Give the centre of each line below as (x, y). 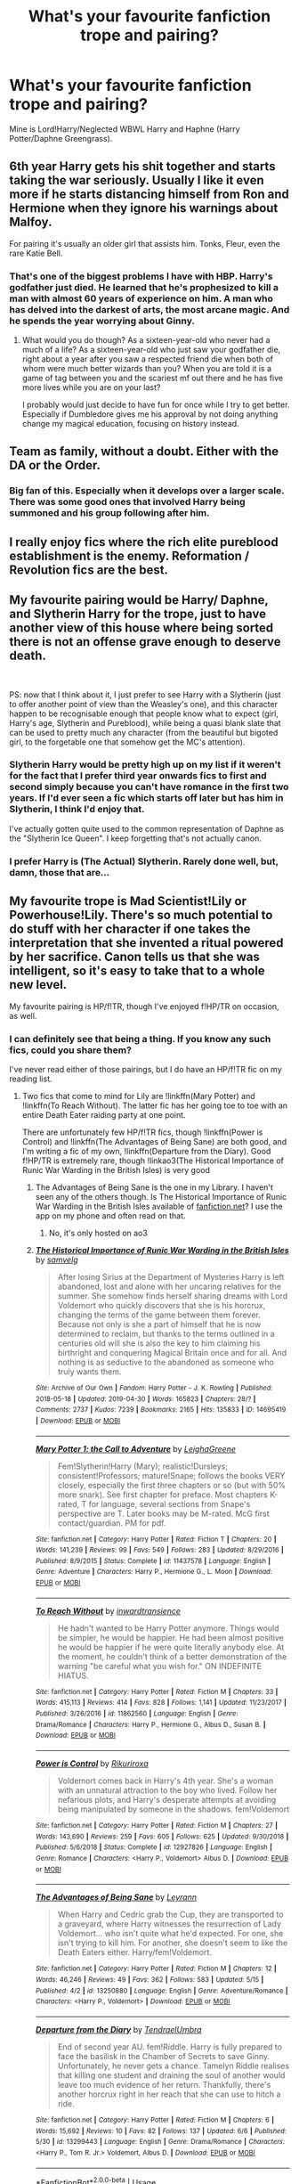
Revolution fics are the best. (89, 570)
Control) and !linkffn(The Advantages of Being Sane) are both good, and (154, 1141)
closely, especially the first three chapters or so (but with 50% (172, 1485)
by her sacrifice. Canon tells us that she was (135, 957)
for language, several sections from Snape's (170, 1504)
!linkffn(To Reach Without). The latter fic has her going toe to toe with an (154, 1105)
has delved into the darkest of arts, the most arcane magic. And (149, 309)
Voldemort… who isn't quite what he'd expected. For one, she (170, 1934)
